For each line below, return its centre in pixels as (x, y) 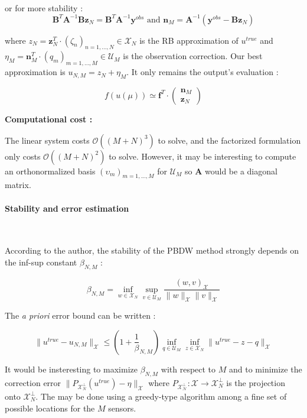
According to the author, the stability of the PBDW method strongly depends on (152, 250)
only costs (23, 156)
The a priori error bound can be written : (80, 315)
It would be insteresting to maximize (71, 369)
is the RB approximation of (189, 40)
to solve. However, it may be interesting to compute (203, 156)
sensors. (122, 408)
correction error (33, 382)
